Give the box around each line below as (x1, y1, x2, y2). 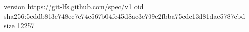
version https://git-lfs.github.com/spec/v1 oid (4, 1, 144, 11)
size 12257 (4, 20, 35, 31)
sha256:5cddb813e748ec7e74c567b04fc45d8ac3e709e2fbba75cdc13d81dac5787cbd (4, 11, 245, 21)
